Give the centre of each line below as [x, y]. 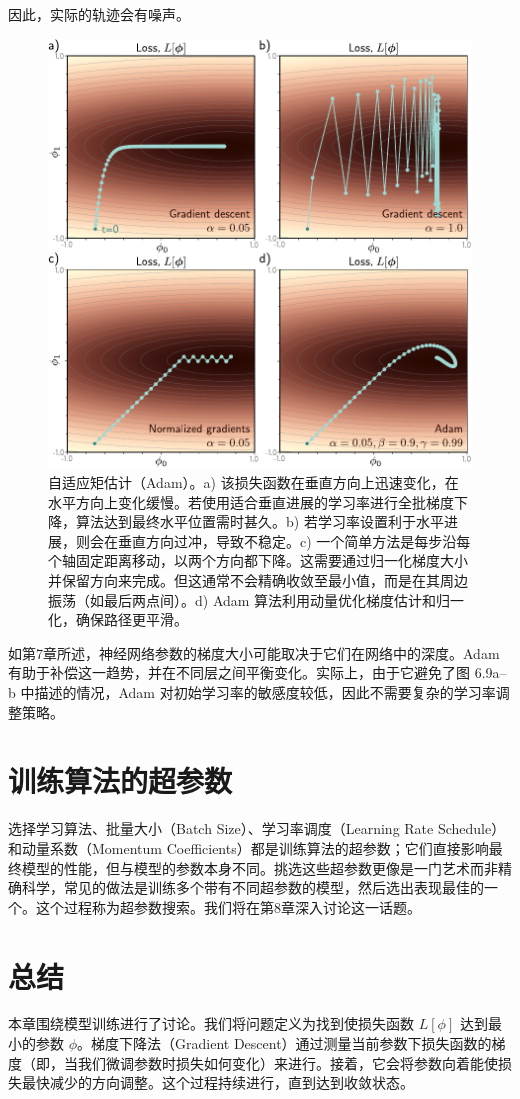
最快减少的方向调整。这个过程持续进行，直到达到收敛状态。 [217, 1082]
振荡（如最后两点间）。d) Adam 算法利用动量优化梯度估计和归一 [256, 599]
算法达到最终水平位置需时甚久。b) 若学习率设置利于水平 [259, 521]
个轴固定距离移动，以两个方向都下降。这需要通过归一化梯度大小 [258, 560]
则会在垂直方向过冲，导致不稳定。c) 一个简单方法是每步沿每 [273, 540]
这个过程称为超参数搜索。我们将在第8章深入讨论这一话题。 [228, 906]
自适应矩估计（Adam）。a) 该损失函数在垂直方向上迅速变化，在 [253, 482]
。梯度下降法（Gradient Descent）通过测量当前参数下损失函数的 [284, 1043]
